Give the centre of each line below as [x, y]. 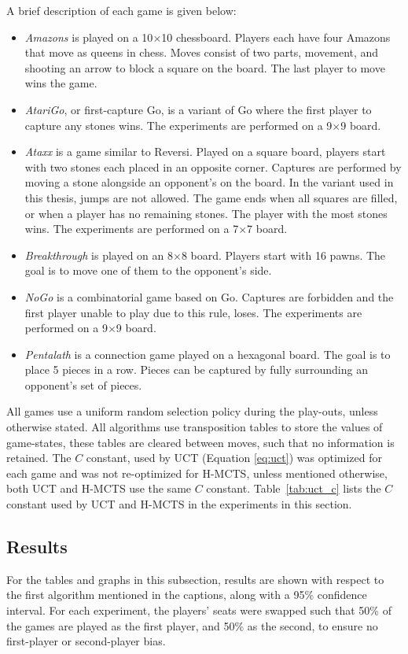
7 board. [267, 229]
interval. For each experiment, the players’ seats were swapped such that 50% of [199, 610]
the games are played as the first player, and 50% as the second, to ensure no [192, 625]
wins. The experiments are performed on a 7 [132, 229]
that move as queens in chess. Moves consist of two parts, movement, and [202, 52]
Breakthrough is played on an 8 [99, 255]
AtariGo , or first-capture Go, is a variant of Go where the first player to [198, 109]
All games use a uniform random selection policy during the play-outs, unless [192, 411]
